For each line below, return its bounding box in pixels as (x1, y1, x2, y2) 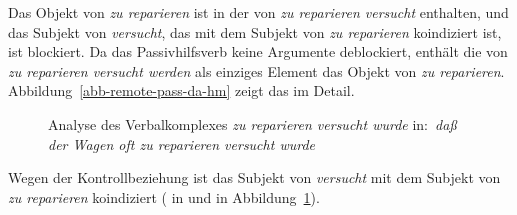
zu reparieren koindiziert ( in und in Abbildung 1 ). (8, 186, 320, 207)
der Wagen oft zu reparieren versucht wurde (48, 133, 315, 154)
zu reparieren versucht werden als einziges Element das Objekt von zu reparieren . (8, 60, 505, 81)
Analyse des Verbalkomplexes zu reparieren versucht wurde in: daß (48, 113, 457, 134)
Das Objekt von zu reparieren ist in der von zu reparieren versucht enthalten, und (8, 2, 509, 22)
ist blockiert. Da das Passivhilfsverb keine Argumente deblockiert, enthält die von (8, 41, 508, 62)
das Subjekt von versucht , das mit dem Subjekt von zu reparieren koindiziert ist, (8, 21, 502, 42)
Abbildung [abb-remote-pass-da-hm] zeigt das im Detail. (8, 80, 355, 101)
